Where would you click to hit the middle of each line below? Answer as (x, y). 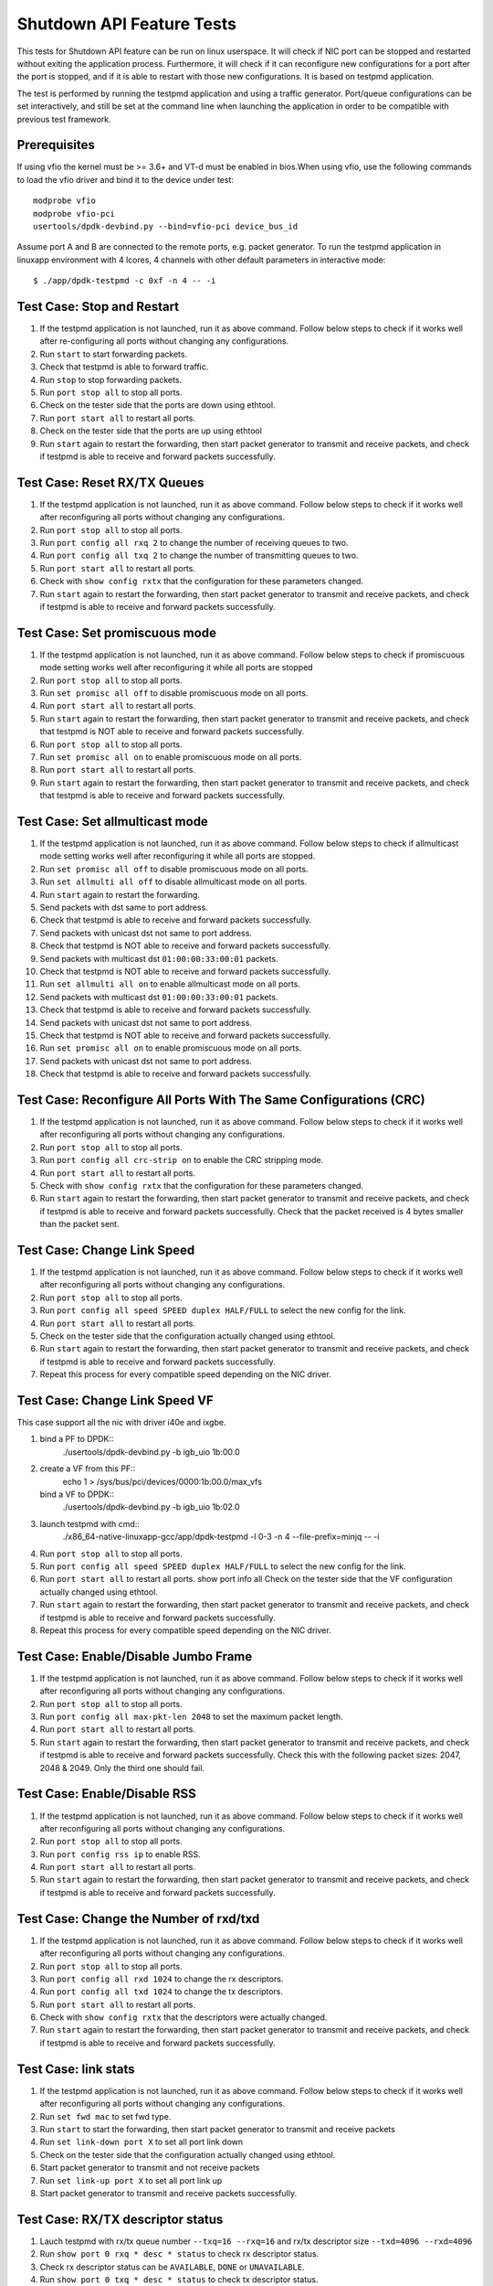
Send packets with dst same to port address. (124, 908)
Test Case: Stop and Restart (98, 306)
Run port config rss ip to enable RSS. (120, 1854)
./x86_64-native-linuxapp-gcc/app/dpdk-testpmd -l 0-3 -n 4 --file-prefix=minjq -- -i (221, 1537)
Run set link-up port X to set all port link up (131, 2180)
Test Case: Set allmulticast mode (113, 822)
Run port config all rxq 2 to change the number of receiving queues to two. (194, 543)
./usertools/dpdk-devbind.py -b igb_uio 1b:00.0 (152, 1452)
